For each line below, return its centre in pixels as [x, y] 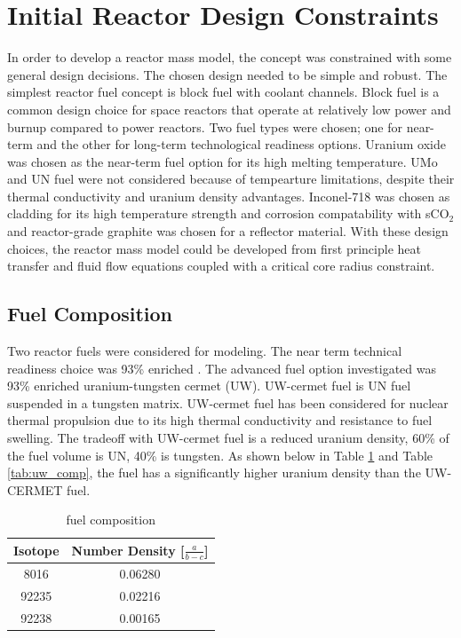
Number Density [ [128, 550]
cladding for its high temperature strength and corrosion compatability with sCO [228, 213]
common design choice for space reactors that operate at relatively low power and [229, 109]
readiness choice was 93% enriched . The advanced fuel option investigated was [222, 368]
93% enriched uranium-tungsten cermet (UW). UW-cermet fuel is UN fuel [209, 386]
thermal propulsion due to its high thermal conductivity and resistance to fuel [220, 420]
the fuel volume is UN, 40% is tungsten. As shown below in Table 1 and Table [220, 455]
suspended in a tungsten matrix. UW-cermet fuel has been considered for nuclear [228, 402]
